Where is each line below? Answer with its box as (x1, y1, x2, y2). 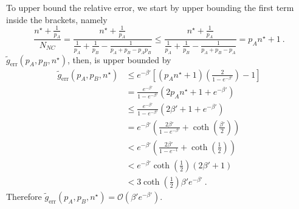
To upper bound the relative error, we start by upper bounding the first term (6, 1, 294, 13)
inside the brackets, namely (6, 13, 108, 26)
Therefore (6, 190, 42, 202)
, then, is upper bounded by (67, 53, 171, 66)
